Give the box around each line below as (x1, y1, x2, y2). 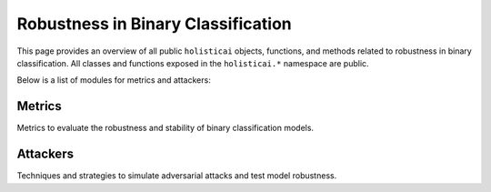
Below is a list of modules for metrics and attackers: (16, 75, 211, 86)
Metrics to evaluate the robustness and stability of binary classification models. (16, 123, 314, 134)
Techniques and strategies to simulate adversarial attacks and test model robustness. (16, 170, 337, 181)
